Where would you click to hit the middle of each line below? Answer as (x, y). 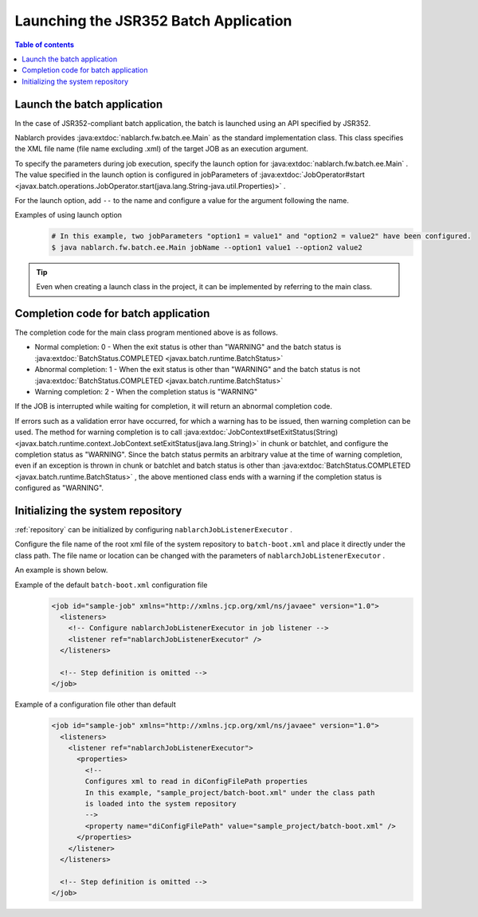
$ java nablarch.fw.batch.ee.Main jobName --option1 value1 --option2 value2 (207, 247)
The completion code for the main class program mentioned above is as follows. (146, 333)
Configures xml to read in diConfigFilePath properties (196, 782)
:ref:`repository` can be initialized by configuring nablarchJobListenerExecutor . (153, 529)
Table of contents (45, 45)
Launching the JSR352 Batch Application (153, 21)
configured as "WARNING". (59, 488)
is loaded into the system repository (161, 803)
